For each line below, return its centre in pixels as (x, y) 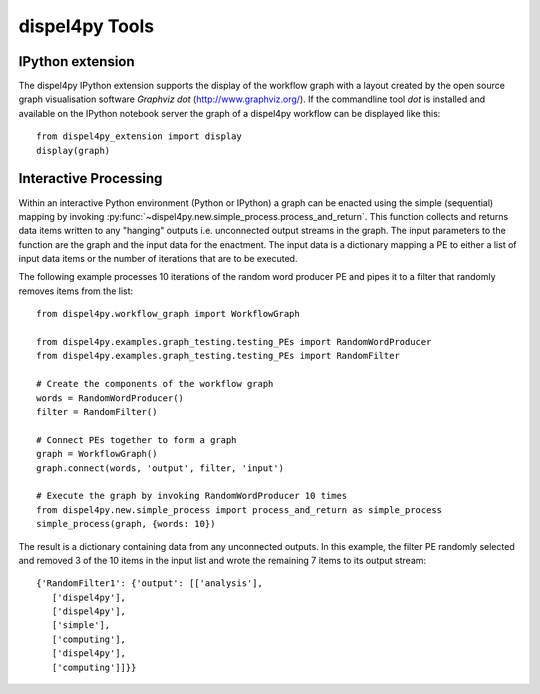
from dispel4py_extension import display (139, 136)
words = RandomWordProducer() (110, 398)
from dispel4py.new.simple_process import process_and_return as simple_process (239, 509)
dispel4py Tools (86, 26)
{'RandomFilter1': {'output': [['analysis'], (150, 583)
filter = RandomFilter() (97, 411)
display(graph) (73, 150)
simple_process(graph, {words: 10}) (126, 524)
